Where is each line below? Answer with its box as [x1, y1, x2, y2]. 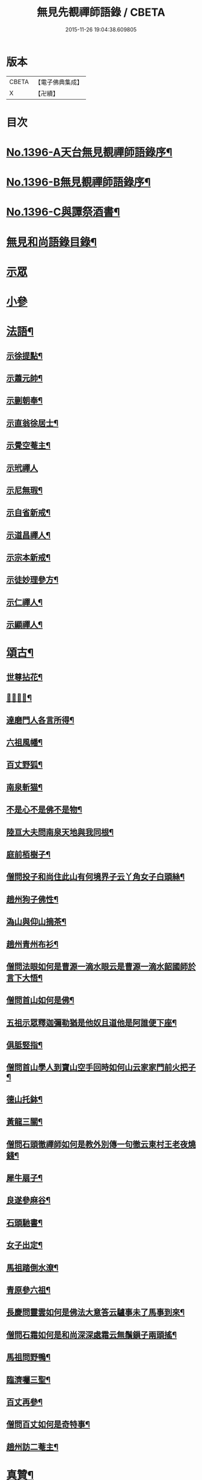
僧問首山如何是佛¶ [6, 995, 75, 1005]
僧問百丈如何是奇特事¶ [6, 1420, 90, 1430]
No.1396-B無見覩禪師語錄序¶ [6, 176, 151, 189]
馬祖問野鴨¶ [6, 1352, 51, 1362]
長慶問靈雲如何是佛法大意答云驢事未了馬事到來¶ [6, 1307, 185, 1318]
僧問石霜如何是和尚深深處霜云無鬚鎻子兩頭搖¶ [6, 1330, 177, 1340]
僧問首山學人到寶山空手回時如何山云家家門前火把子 [6, 1062, 196, 1072]
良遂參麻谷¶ [6, 1195, 51, 1205]
